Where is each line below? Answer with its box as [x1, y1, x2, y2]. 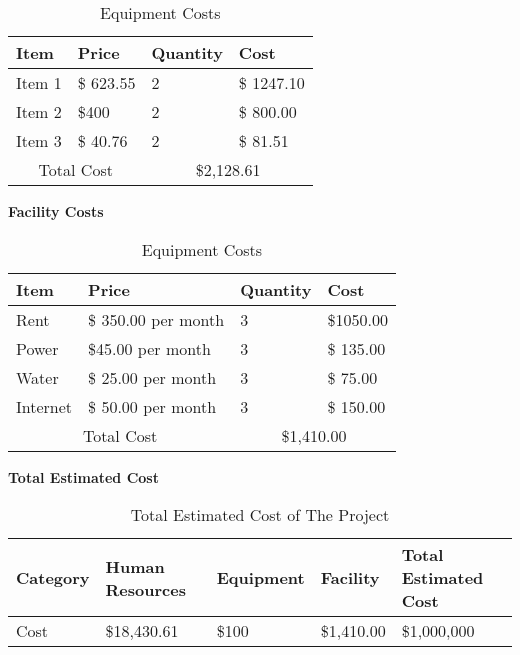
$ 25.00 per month [88, 365, 217, 389]
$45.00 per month [88, 336, 211, 360]
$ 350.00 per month [88, 307, 225, 331]
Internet [16, 394, 73, 418]
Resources [105, 577, 186, 601]
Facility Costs [8, 201, 104, 221]
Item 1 [16, 71, 62, 94]
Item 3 [16, 129, 62, 152]
